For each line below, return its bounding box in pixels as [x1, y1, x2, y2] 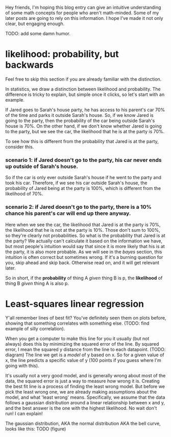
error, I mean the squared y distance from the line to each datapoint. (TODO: [5, 347, 166, 353]
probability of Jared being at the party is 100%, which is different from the [5, 185, 161, 191]
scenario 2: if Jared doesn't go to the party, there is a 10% [5, 204, 152, 211]
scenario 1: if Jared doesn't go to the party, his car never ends [5, 156, 162, 163]
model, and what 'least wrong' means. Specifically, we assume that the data [5, 394, 165, 400]
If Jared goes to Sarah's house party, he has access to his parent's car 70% [5, 107, 165, 113]
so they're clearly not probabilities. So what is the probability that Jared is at [5, 232, 166, 238]
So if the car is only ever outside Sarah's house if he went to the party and [5, 175, 162, 181]
